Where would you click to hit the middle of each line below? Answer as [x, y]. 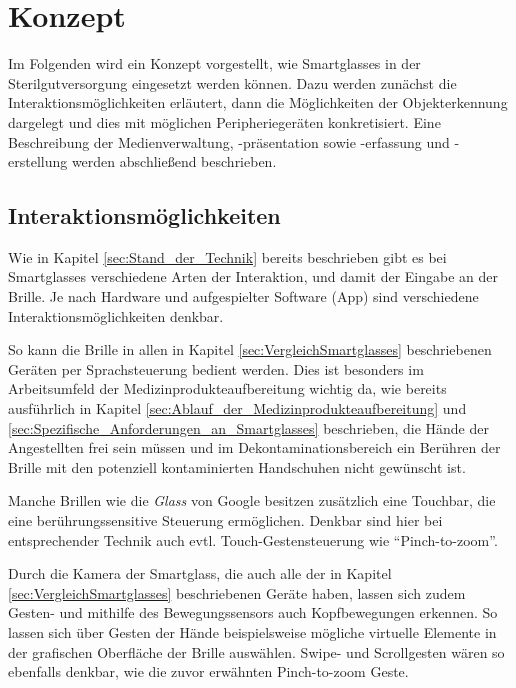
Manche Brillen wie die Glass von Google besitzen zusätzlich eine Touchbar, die [252, 500]
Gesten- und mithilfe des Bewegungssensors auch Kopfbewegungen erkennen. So [253, 612]
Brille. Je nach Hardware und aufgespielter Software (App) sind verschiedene [243, 296]
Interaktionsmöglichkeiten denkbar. [116, 315]
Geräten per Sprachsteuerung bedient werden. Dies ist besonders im [216, 368]
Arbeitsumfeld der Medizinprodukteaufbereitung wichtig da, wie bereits [227, 388]
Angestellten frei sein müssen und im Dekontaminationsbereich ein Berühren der [254, 447]
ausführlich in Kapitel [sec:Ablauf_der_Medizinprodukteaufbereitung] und [237, 408]
